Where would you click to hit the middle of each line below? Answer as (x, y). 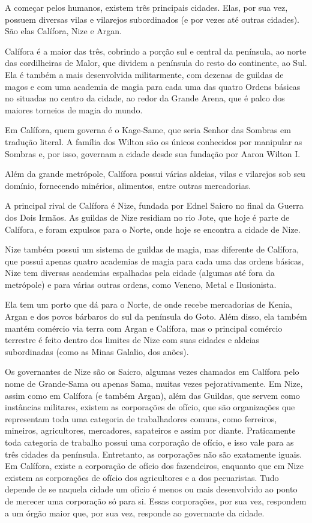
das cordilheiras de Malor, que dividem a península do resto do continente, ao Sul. (156, 63)
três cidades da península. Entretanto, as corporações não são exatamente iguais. (154, 454)
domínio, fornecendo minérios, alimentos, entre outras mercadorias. (128, 185)
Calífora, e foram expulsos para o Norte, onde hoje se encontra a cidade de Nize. (153, 229)
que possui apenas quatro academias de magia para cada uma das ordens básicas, (154, 261)
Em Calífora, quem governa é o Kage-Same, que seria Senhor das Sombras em (148, 130)
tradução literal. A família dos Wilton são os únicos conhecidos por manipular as (154, 141)
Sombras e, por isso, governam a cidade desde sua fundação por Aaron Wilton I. (153, 153)
